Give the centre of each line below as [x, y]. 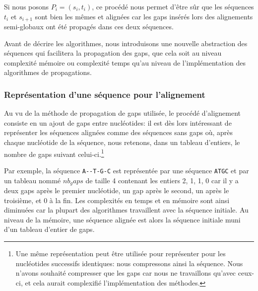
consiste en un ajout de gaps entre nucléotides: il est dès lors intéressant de [118, 122]
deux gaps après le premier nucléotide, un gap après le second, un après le [117, 190]
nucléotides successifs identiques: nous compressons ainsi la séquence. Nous [129, 263]
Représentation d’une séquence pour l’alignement [105, 94]
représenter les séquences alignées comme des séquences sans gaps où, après [119, 132]
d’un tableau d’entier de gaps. [49, 229]
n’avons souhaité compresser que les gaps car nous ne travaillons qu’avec [126, 273]
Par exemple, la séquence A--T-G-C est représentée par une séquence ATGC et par [127, 170]
